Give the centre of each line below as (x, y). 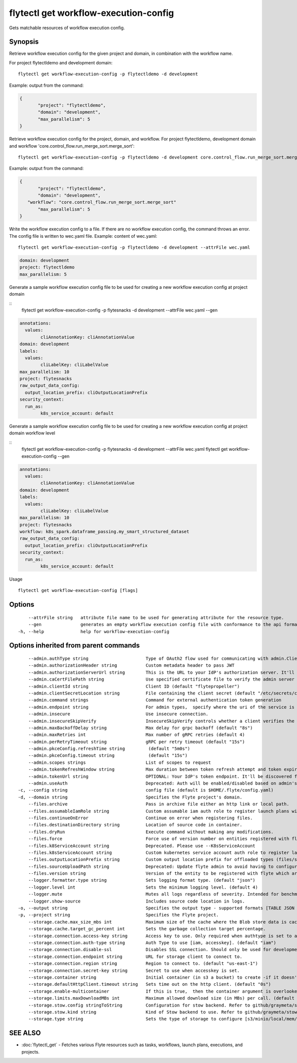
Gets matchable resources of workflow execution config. (67, 28)
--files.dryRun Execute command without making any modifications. (151, 832)
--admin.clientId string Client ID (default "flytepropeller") (134, 686)
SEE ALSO (25, 1033)
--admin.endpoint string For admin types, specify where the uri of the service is (161, 707)
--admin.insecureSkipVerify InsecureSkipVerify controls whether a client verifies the (161, 721)
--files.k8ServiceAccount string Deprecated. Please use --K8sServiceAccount (142, 846)
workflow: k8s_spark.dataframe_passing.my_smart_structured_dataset (104, 532)
